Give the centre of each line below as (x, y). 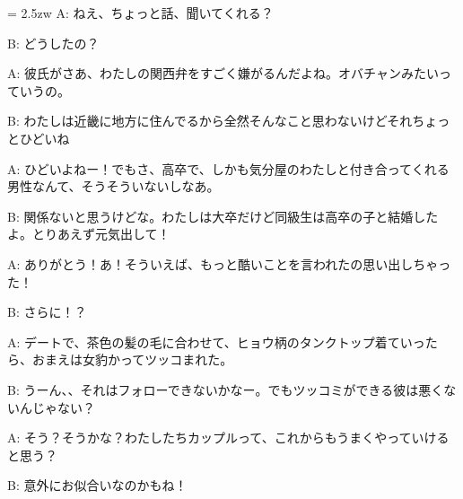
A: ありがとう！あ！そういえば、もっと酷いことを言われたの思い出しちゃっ (229, 263)
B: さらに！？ (47, 312)
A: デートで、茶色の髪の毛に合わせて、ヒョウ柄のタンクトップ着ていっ (216, 341)
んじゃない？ (57, 407)
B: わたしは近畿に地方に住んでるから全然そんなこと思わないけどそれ (210, 121)
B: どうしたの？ (53, 43)
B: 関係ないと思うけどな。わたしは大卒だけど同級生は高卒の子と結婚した (223, 216)
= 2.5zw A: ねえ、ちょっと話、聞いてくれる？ (140, 13)
